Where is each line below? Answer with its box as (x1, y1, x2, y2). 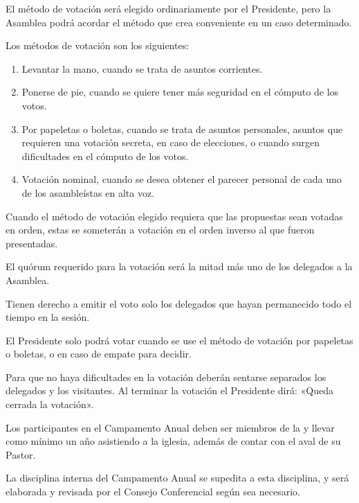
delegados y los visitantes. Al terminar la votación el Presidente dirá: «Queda (6, 383, 334, 398)
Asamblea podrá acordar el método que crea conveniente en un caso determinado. (6, 15, 352, 29)
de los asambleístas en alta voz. (21, 185, 155, 200)
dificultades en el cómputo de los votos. (21, 148, 189, 163)
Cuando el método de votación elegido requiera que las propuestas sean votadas (6, 209, 343, 223)
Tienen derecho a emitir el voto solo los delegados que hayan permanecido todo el (6, 296, 352, 310)
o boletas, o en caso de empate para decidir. (6, 346, 192, 361)
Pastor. (6, 447, 36, 461)
